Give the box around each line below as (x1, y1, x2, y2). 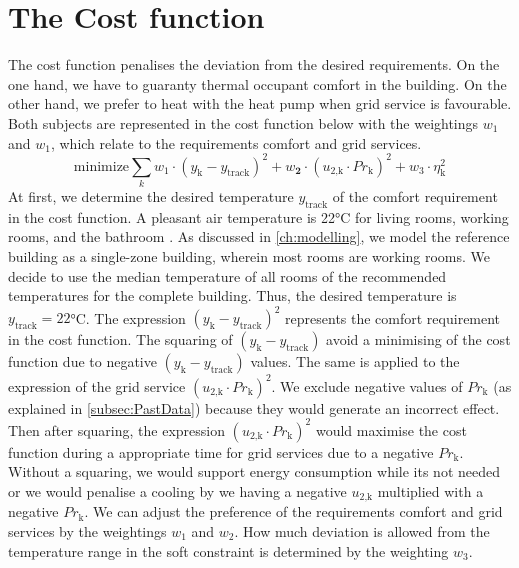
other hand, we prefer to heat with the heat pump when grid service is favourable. (8, 93, 512, 114)
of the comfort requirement (332, 185, 498, 206)
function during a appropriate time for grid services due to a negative (8, 441, 434, 462)
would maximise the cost (315, 419, 467, 440)
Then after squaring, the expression (8, 419, 225, 440)
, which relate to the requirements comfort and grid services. (50, 132, 422, 153)
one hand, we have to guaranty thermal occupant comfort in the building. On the (8, 73, 507, 94)
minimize (73, 159, 130, 174)
